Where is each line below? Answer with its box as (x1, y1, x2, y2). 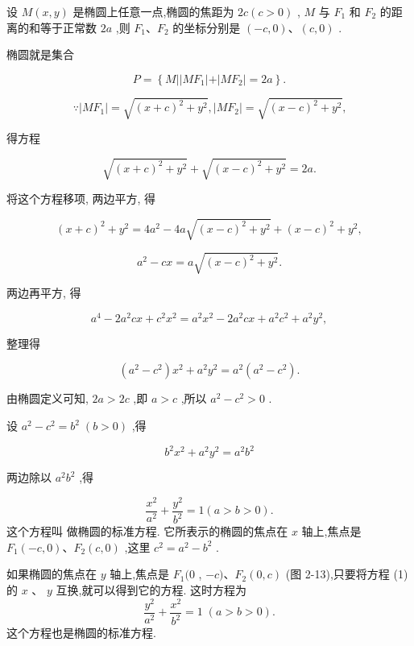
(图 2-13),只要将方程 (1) (285, 565, 408, 582)
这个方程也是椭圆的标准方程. (6, 624, 156, 641)
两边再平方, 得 (6, 284, 81, 301)
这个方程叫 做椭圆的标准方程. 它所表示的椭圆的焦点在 (6, 523, 288, 540)
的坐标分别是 (172, 19, 241, 35)
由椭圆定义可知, (6, 390, 89, 407)
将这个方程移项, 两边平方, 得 (6, 190, 156, 207)
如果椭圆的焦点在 (6, 565, 97, 582)
